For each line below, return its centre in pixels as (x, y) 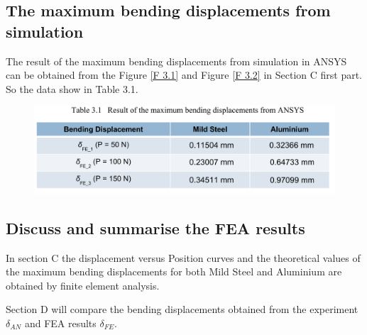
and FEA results (60, 323)
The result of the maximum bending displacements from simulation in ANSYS (176, 61)
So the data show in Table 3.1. (72, 88)
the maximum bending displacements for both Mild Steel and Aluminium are (174, 271)
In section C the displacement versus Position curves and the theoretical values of (183, 257)
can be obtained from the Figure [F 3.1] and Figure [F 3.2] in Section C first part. (184, 75)
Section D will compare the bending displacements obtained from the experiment (182, 309)
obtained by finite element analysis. (83, 285)
